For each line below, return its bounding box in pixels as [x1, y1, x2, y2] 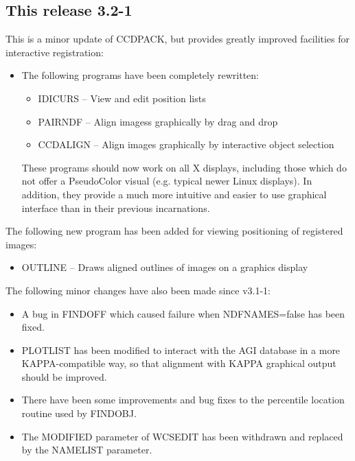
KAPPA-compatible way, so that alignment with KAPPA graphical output [21, 356, 336, 370]
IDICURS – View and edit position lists [38, 91, 206, 105]
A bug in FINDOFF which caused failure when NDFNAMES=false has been [21, 306, 345, 320]
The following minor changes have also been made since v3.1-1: [5, 283, 271, 297]
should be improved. [21, 369, 107, 383]
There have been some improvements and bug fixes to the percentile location [21, 392, 345, 407]
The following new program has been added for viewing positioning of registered [5, 224, 343, 238]
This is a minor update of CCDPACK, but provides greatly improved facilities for [5, 32, 350, 46]
